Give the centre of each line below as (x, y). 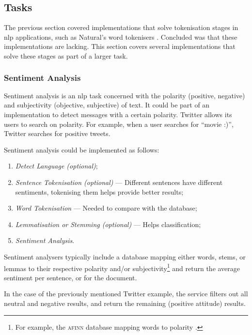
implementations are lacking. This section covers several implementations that (120, 46)
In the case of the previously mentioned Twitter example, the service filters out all (126, 294)
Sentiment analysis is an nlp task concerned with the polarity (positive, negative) (125, 95)
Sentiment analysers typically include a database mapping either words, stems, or (125, 256)
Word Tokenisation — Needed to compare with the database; (106, 208)
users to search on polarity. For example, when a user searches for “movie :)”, (119, 124)
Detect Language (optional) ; (56, 166)
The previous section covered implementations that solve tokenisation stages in (121, 27)
